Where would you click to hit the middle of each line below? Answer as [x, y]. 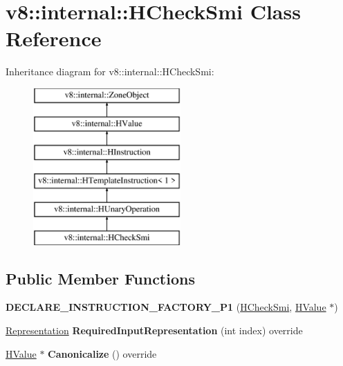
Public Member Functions [100, 278]
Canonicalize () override [102, 353]
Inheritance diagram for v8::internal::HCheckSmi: [110, 71]
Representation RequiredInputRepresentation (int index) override [154, 330]
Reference [54, 38]
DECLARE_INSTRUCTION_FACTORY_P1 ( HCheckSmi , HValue [166, 307]
